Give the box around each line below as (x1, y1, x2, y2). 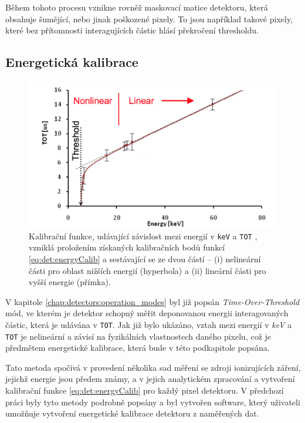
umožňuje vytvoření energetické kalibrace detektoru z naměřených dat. (5, 407, 259, 419)
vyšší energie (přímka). (29, 276, 111, 288)
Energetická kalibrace (5, 53, 138, 71)
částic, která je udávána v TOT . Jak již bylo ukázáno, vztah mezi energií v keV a (5, 318, 292, 330)
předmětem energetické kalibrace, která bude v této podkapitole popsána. (5, 341, 270, 354)
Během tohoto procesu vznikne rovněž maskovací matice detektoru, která (5, 1, 268, 13)
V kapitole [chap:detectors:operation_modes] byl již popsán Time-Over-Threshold (5, 295, 300, 307)
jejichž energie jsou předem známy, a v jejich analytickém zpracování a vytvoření (5, 373, 295, 385)
